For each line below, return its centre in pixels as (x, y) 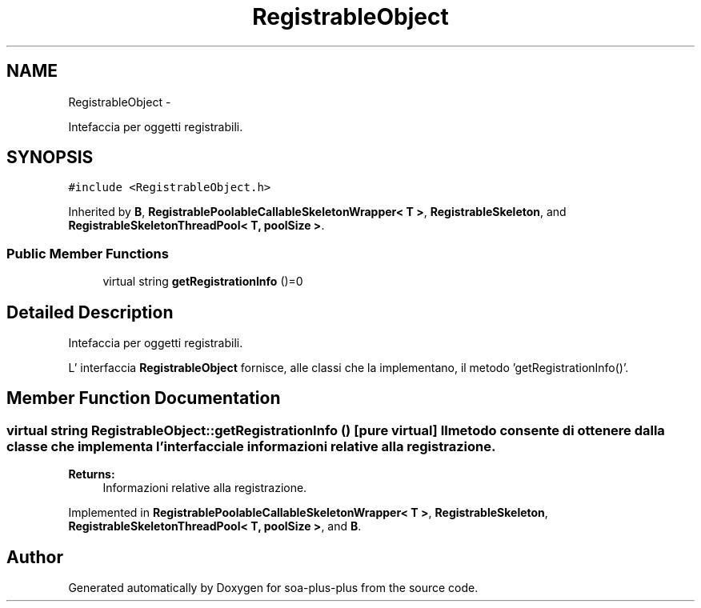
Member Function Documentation (144, 398)
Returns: (92, 474)
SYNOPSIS (50, 158)
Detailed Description (90, 312)
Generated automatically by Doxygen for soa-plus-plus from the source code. (273, 588)
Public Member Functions (88, 253)
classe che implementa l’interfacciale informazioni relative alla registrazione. (251, 446)
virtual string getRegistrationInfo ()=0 (203, 282)
